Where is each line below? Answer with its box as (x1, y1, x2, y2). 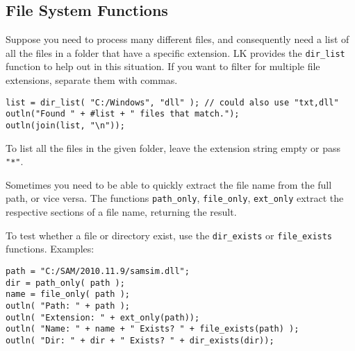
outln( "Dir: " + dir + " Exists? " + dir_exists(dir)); (6, 335, 274, 345)
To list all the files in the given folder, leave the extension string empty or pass (6, 140, 340, 155)
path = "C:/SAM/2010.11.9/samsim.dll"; (6, 266, 190, 276)
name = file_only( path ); (6, 289, 130, 300)
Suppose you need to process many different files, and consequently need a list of (6, 32, 349, 46)
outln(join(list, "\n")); (6, 120, 125, 130)
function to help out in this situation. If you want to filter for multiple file (6, 59, 320, 74)
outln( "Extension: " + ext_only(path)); (6, 312, 200, 323)
